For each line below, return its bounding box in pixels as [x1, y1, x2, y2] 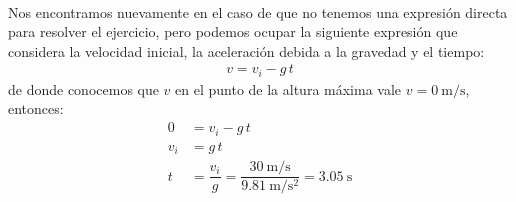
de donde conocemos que [8, 78, 159, 99]
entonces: [8, 98, 64, 119]
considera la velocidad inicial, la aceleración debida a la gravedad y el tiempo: [8, 40, 485, 61]
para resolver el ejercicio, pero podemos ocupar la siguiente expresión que [8, 21, 458, 42]
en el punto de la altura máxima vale [175, 78, 402, 99]
